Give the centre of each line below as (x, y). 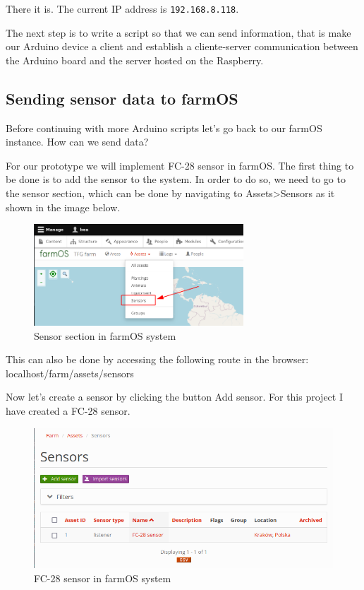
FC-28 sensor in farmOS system (103, 578)
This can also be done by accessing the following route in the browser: (157, 359)
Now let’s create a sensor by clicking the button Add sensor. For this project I (174, 397)
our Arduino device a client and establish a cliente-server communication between (182, 46)
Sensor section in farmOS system (105, 335)
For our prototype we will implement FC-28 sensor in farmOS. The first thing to (180, 165)
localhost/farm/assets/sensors (70, 373)
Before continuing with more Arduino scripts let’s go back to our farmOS (164, 128)
